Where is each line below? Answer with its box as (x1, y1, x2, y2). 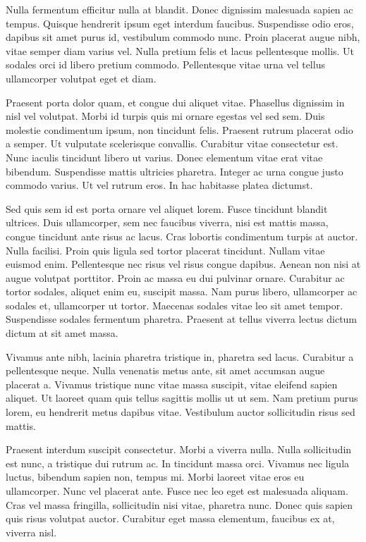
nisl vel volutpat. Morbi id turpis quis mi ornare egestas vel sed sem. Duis (6, 109, 325, 123)
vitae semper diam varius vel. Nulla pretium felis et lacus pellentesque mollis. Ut (6, 43, 355, 58)
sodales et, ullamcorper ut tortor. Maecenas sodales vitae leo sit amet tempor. (6, 297, 343, 312)
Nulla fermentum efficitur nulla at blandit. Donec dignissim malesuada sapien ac (6, 2, 353, 16)
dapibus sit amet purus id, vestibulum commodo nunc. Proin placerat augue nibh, (6, 30, 360, 44)
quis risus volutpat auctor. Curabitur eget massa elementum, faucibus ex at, (6, 511, 335, 526)
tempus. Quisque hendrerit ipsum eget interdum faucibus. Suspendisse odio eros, (6, 16, 354, 30)
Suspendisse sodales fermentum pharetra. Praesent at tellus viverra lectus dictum (6, 312, 358, 326)
